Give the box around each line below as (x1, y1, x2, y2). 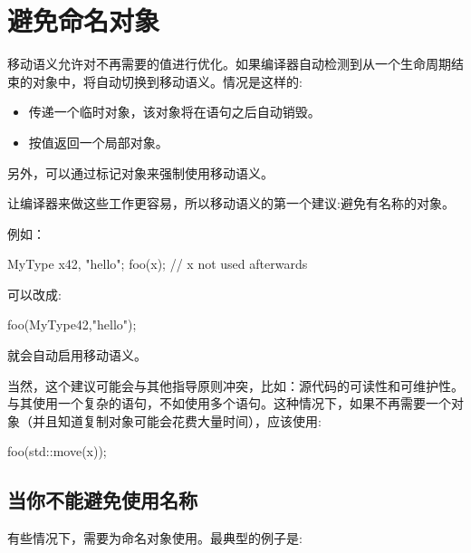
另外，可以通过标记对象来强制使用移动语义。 (7, 163, 274, 182)
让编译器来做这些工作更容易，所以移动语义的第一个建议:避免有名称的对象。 (7, 194, 455, 213)
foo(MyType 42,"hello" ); (7, 315, 137, 334)
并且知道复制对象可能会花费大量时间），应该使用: (32, 411, 322, 430)
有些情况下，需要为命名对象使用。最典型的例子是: (7, 529, 303, 548)
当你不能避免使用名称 (7, 486, 197, 514)
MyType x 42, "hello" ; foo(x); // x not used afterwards (7, 254, 308, 273)
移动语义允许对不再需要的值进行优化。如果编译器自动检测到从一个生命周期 (7, 54, 451, 73)
